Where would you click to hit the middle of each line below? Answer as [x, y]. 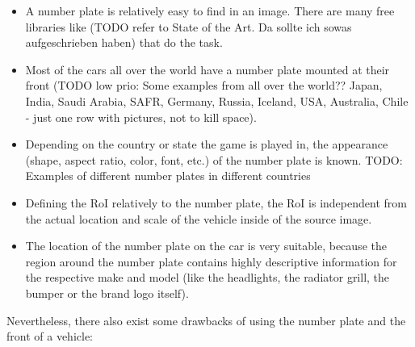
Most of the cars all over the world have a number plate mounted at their [207, 69]
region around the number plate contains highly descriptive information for [211, 261]
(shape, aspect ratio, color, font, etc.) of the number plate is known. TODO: [214, 159]
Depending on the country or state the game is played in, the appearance [207, 144]
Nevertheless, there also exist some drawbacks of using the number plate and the [206, 320]
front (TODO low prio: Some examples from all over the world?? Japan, [204, 85]
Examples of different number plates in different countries [168, 176]
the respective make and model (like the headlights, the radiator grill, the [207, 277]
